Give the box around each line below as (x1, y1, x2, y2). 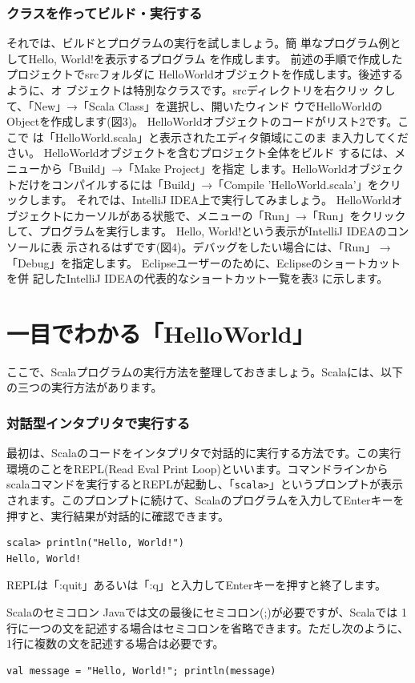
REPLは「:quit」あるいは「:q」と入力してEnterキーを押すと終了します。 (6, 577, 387, 593)
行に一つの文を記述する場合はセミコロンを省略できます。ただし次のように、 (6, 619, 409, 636)
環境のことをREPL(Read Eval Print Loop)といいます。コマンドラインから (6, 460, 389, 476)
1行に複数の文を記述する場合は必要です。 (6, 635, 224, 652)
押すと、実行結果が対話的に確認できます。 (6, 507, 230, 524)
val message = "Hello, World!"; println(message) (6, 665, 276, 677)
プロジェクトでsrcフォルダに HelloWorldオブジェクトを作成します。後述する (6, 66, 404, 82)
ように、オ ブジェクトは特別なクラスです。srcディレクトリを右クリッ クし (6, 82, 396, 98)
